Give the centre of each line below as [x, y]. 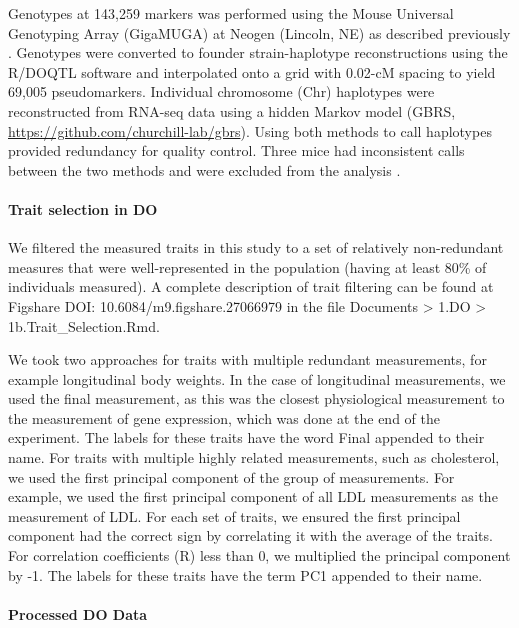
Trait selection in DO [83, 208]
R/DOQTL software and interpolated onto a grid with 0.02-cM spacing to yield [252, 71]
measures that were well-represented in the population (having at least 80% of [247, 266]
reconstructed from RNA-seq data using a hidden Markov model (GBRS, [232, 110]
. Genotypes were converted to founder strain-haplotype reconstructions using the [258, 52]
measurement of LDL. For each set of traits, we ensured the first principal [234, 515]
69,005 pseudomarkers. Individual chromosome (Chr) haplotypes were [221, 91]
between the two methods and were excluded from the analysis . [204, 169]
